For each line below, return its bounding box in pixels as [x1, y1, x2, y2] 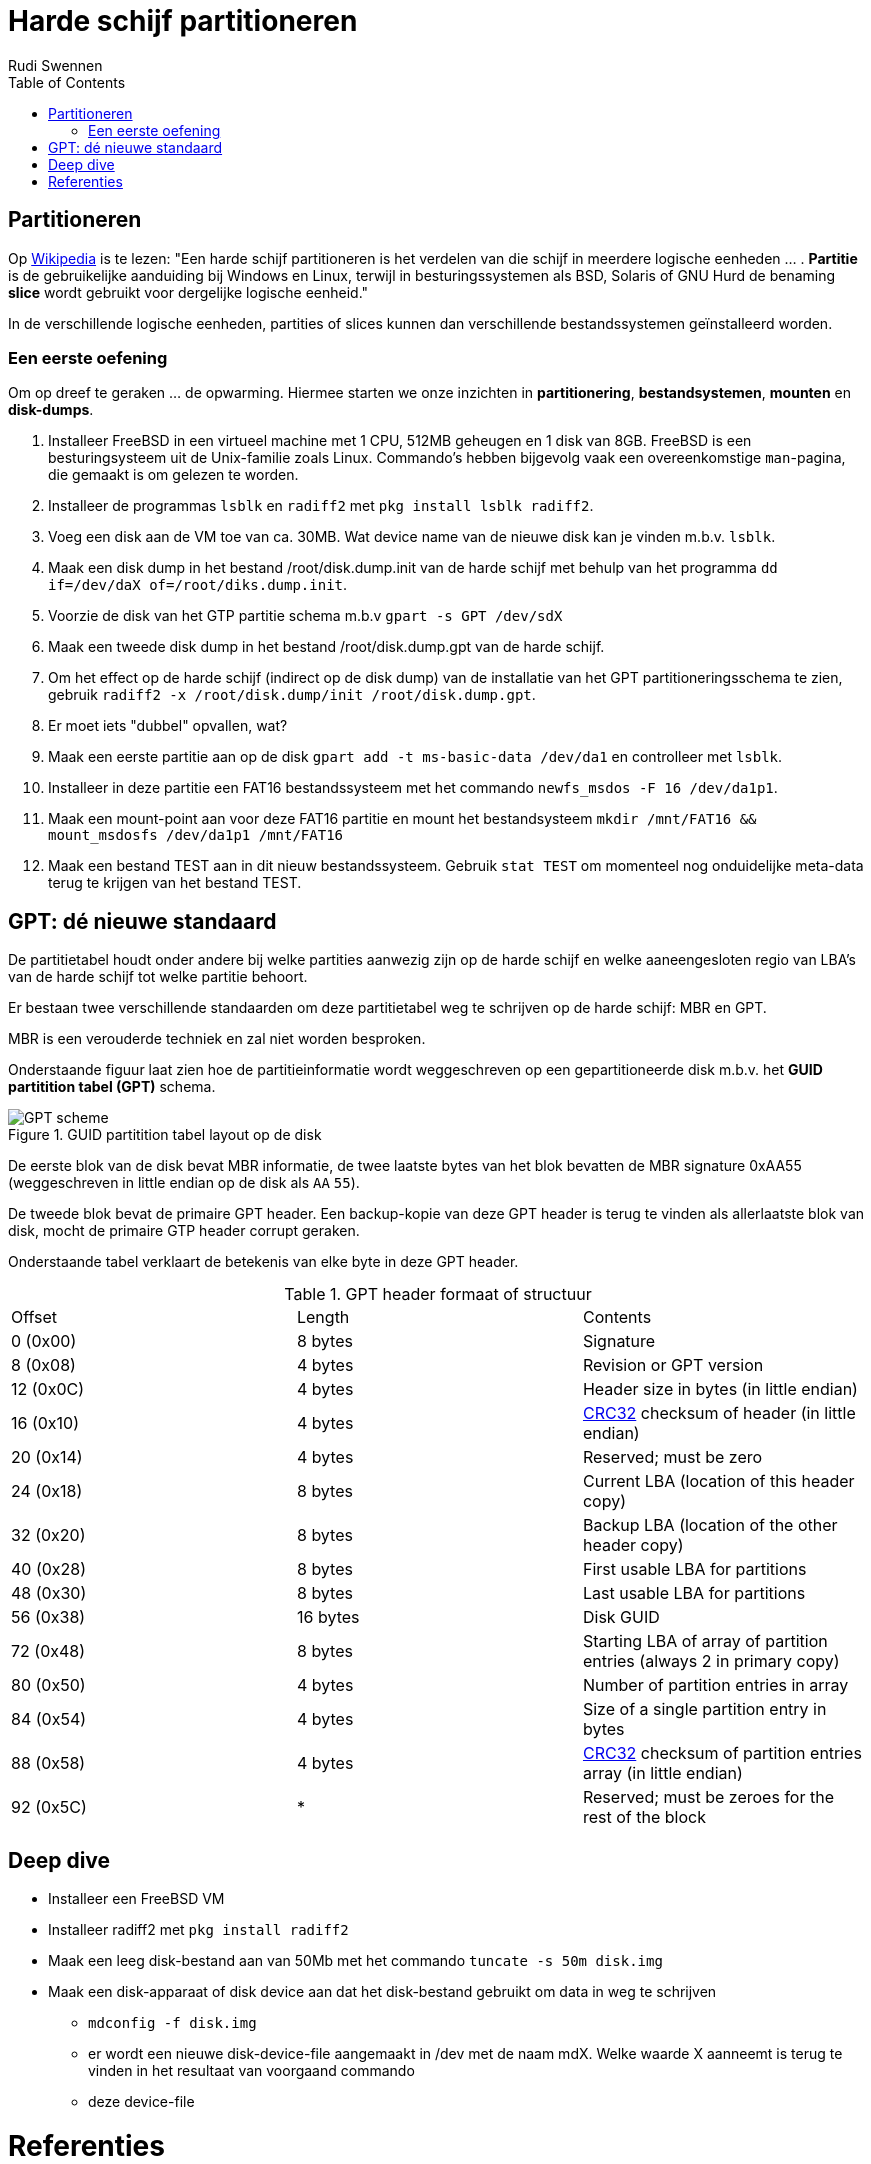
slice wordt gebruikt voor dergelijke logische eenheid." [8, 283, 369, 301]
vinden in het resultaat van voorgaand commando [88, 2062, 415, 2080]
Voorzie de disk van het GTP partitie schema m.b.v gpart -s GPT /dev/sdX [48, 607, 563, 625]
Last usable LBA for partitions [582, 1583, 806, 1604]
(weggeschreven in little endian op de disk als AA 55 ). [8, 1174, 360, 1192]
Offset [11, 1307, 58, 1328]
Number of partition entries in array [582, 1675, 849, 1696]
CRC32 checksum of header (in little [582, 1403, 856, 1424]
